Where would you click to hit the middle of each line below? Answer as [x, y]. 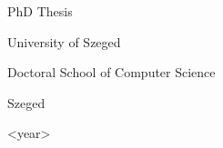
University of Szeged [64, 41]
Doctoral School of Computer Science [111, 72]
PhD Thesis [40, 11]
